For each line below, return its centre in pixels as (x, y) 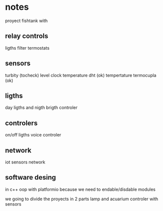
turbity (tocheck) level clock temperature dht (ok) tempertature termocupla (81, 75)
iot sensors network (25, 162)
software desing (31, 177)
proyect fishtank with (27, 21)
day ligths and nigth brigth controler (41, 107)
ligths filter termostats (27, 48)
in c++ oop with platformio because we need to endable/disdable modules (80, 189)
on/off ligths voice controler (33, 135)
